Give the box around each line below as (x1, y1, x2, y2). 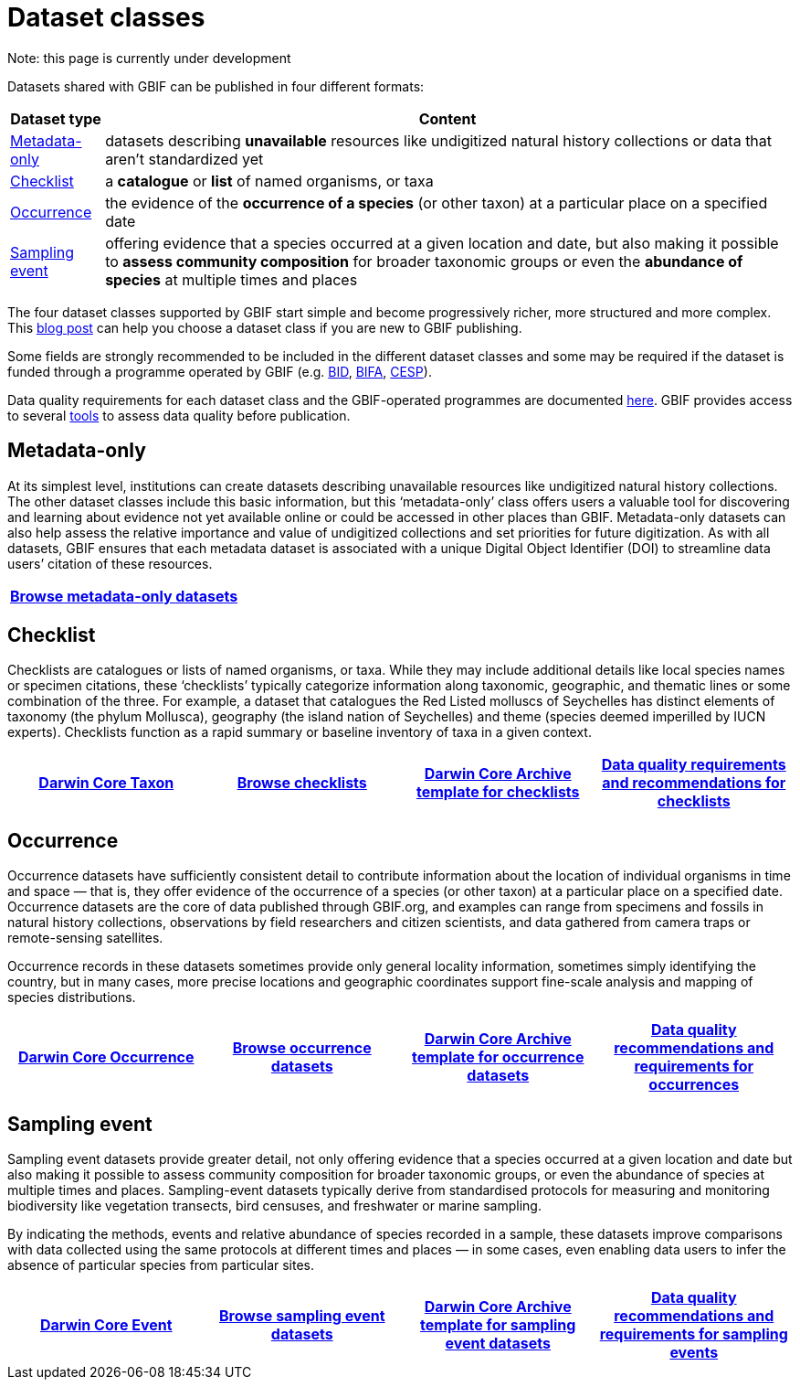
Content (418, 109, 477, 128)
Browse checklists (237, 774, 367, 793)
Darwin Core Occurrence (17, 1048, 195, 1067)
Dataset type (10, 109, 101, 128)
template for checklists (416, 783, 580, 802)
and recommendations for (602, 774, 786, 793)
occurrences (648, 1075, 740, 1094)
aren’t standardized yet (105, 149, 264, 168)
